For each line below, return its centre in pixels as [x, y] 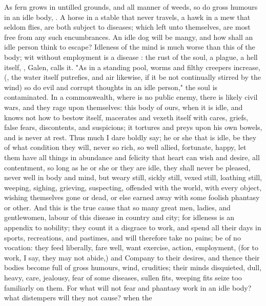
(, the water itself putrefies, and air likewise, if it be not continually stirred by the [133, 77]
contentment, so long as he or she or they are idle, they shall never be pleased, [127, 167]
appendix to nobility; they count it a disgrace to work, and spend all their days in [133, 227]
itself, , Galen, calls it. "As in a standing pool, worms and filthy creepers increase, [132, 67]
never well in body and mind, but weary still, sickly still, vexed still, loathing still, [133, 177]
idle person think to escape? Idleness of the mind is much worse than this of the [130, 47]
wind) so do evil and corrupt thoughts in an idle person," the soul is [111, 87]
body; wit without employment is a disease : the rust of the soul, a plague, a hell [131, 57]
